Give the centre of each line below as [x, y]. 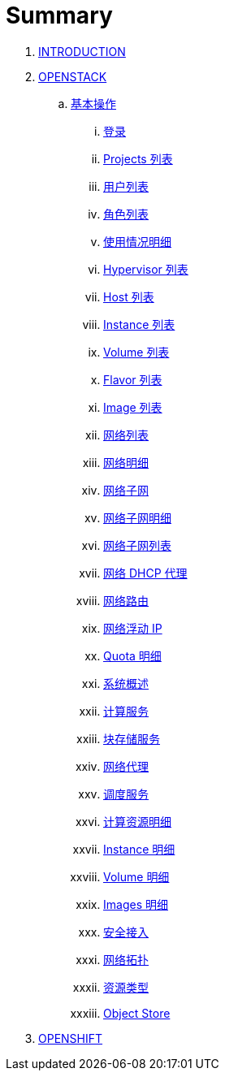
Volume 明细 [136, 876]
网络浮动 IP [133, 628]
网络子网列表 [137, 545]
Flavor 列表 [133, 379]
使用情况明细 [137, 241]
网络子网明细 [137, 517]
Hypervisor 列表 [146, 269]
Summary [59, 15]
